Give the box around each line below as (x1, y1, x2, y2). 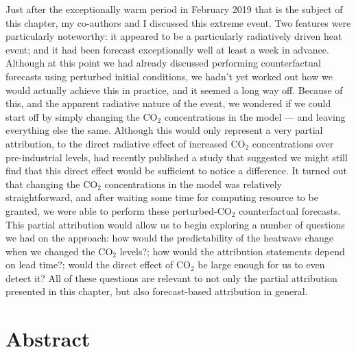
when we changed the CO (5, 244, 113, 258)
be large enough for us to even (198, 257, 325, 272)
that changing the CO (5, 176, 98, 191)
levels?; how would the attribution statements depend (119, 244, 345, 258)
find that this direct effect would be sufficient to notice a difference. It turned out (5, 163, 348, 178)
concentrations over (252, 136, 334, 150)
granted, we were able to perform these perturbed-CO (5, 203, 232, 218)
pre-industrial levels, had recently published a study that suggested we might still (5, 150, 348, 164)
